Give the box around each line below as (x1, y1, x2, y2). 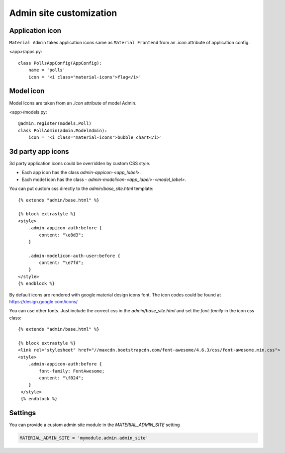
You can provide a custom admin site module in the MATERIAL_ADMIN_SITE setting (9, 422, 180, 428)
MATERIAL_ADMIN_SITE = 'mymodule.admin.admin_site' (19, 435, 149, 441)
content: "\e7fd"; (39, 260, 84, 266)
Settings (9, 408, 36, 417)
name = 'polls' (28, 67, 66, 73)
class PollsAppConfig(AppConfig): (18, 60, 102, 66)
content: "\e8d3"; (39, 232, 84, 238)
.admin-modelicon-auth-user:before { (28, 253, 120, 259)
